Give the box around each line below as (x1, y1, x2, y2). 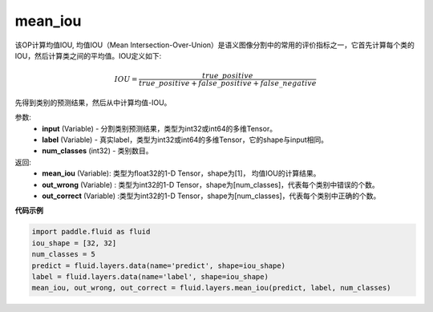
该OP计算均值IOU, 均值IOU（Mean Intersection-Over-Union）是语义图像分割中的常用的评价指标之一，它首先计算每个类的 (14, 40, 415, 50)
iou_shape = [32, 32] (31, 238, 117, 248)
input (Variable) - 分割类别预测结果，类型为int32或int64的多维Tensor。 (42, 124, 277, 133)
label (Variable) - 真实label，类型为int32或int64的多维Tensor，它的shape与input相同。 (42, 135, 329, 144)
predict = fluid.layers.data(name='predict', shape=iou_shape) (31, 261, 286, 270)
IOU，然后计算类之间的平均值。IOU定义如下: (14, 51, 162, 60)
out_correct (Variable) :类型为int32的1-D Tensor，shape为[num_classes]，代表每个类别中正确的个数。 (42, 191, 381, 201)
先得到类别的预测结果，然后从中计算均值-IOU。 (14, 97, 172, 107)
